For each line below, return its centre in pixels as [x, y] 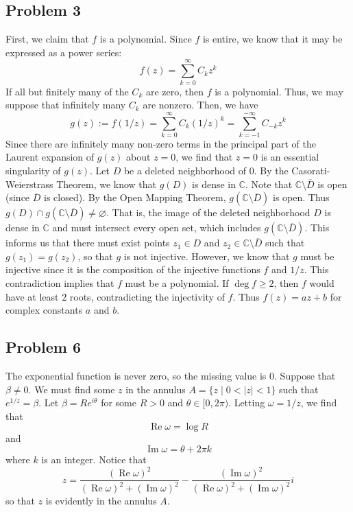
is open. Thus [301, 197]
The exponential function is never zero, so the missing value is [136, 375]
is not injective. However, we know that [207, 256]
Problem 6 [43, 347]
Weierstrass [29, 184]
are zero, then [174, 91]
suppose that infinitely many [66, 105]
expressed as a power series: [64, 52]
